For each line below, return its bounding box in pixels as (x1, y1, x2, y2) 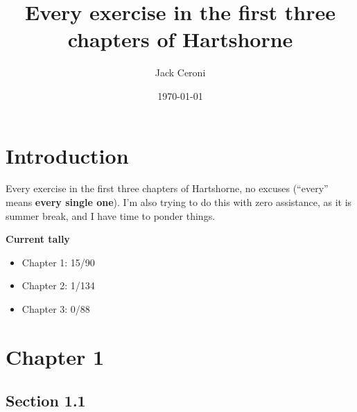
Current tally (6, 232, 70, 246)
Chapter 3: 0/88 (21, 302, 90, 316)
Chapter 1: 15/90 (21, 255, 95, 269)
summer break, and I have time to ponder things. (6, 208, 216, 223)
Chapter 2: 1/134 (21, 278, 95, 293)
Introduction (6, 141, 129, 169)
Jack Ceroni (155, 65, 206, 80)
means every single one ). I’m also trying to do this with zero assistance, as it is (6, 195, 352, 209)
